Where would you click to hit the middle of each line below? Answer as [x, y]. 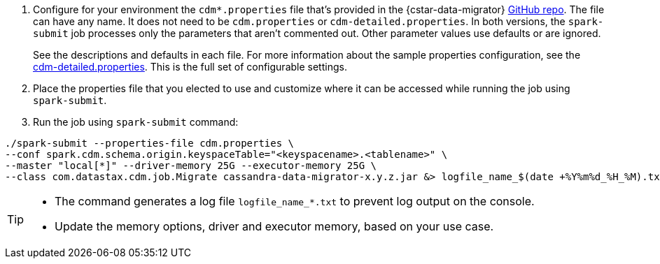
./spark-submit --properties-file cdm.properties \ [150, 143]
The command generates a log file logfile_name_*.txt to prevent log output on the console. [295, 201]
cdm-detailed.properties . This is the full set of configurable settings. [190, 67]
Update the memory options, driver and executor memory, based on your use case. [274, 226]
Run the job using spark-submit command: [136, 122]
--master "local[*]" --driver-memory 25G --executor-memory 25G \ [191, 166]
